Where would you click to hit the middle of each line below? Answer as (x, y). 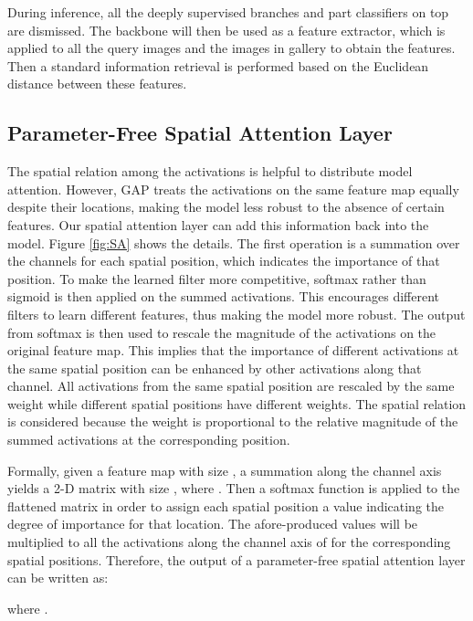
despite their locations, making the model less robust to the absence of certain (226, 207)
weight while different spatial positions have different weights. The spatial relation (237, 403)
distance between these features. (97, 84)
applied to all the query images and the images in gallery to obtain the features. (231, 48)
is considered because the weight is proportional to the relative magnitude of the (233, 421)
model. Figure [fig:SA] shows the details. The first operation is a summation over (234, 242)
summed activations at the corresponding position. (149, 440)
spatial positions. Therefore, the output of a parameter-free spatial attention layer (236, 559)
